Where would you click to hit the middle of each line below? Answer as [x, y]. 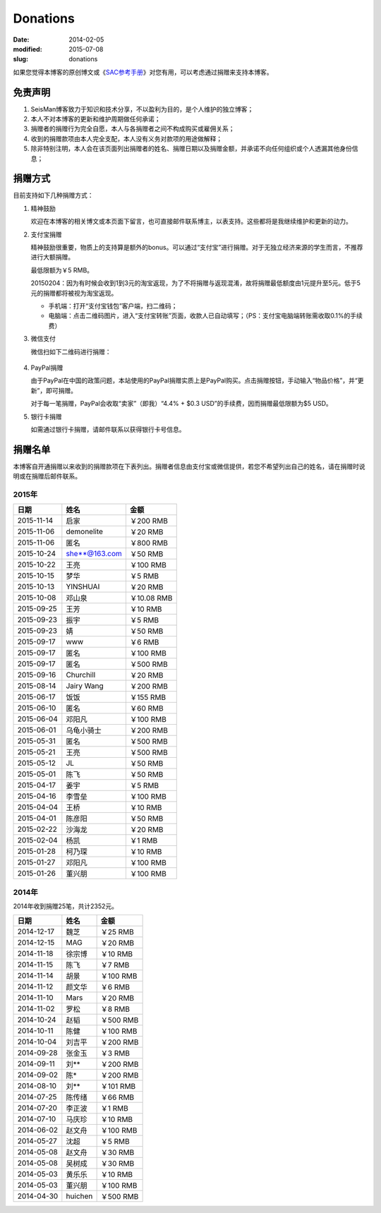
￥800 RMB [149, 543]
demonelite [85, 531]
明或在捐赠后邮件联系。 [47, 476]
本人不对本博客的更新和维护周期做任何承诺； [96, 119]
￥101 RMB [118, 1087]
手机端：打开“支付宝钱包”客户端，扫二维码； [113, 306]
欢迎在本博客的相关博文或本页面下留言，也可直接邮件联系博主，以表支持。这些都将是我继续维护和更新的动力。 [191, 222]
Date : [21, 40]
